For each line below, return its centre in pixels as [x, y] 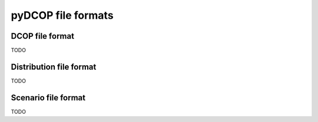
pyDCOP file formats [62, 15]
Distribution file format [54, 67]
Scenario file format [48, 98]
